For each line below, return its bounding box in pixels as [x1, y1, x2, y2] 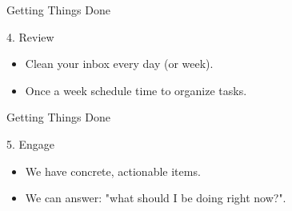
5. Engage [6, 135, 55, 152]
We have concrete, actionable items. [25, 162, 201, 179]
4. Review [6, 28, 54, 45]
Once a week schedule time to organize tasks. [25, 82, 247, 98]
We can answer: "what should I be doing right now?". [25, 189, 286, 206]
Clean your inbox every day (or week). [25, 55, 214, 72]
